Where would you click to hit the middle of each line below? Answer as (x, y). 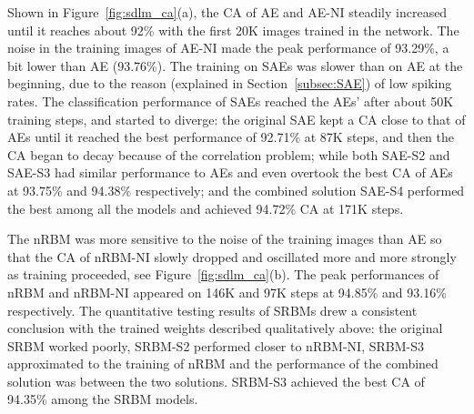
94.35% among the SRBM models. (103, 399)
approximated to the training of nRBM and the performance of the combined (223, 364)
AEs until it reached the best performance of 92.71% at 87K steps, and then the (231, 137)
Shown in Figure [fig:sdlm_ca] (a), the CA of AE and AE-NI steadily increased (227, 12)
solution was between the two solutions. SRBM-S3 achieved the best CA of (216, 381)
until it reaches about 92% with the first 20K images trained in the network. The (233, 30)
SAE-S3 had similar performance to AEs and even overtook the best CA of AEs (230, 172)
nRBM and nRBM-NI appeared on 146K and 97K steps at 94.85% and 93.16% (227, 292)
